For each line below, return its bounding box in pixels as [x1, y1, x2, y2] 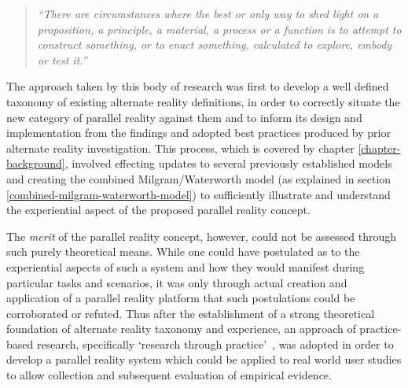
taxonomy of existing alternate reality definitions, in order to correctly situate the [6, 93, 400, 109]
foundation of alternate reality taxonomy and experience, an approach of [6, 320, 356, 337]
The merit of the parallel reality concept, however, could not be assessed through [6, 227, 396, 244]
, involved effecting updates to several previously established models [64, 155, 392, 172]
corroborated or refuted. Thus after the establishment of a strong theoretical [6, 305, 375, 321]
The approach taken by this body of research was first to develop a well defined [6, 78, 389, 94]
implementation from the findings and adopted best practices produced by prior [6, 124, 391, 141]
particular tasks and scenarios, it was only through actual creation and [6, 274, 347, 290]
